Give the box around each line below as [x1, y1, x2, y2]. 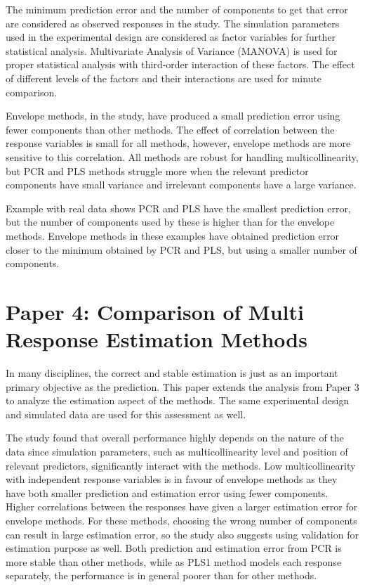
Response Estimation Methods [6, 325, 307, 354]
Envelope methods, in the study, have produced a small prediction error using [6, 108, 340, 123]
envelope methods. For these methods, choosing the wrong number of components [6, 512, 357, 527]
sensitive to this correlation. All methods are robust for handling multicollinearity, [6, 149, 359, 164]
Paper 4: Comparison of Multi [6, 297, 304, 325]
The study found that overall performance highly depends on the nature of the [6, 430, 344, 445]
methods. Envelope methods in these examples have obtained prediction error [6, 228, 340, 243]
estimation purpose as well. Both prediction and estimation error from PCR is [6, 541, 342, 555]
